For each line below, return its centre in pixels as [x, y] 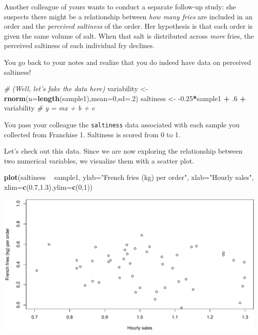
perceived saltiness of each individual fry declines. [79, 45]
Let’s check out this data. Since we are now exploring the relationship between [123, 151]
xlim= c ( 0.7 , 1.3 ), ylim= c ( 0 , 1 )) [48, 187]
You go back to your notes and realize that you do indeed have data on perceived [128, 62]
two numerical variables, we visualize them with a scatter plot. [99, 160]
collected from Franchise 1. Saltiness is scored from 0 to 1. [92, 134]
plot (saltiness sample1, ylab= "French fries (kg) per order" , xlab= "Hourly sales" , [129, 177]
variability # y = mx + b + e [49, 108]
